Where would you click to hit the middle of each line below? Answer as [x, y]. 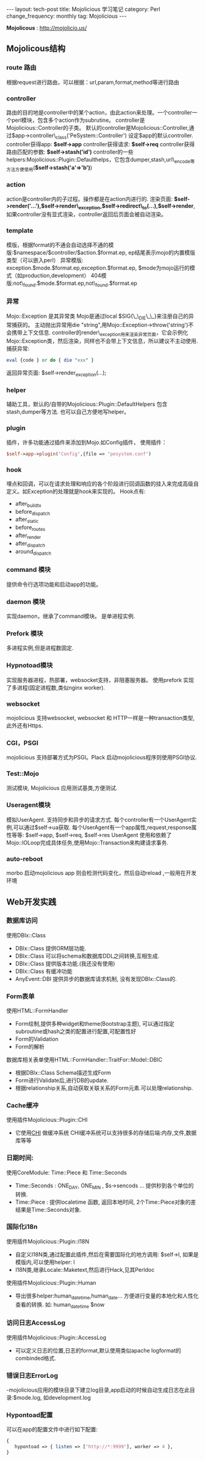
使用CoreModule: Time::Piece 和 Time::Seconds [67, 1172]
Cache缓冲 [22, 1105]
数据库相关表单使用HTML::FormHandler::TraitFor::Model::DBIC [85, 1060]
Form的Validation [37, 1039]
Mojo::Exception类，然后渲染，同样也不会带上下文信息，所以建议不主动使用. [102, 341]
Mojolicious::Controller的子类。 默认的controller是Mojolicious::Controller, [98, 127]
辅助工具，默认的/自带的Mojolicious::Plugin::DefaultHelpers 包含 [87, 404]
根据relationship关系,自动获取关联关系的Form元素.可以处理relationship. [104, 1088]
